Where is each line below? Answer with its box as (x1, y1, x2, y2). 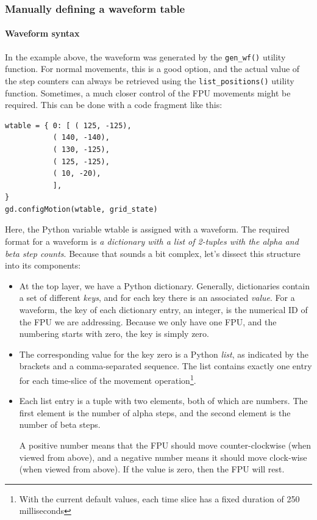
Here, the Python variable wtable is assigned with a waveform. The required (5, 223, 290, 236)
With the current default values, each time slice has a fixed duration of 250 (19, 492, 300, 505)
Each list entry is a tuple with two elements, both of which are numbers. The (19, 394, 308, 407)
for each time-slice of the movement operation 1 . (19, 372, 196, 386)
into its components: (5, 259, 81, 272)
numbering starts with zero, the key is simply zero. (19, 327, 209, 340)
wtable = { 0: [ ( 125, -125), (5, 121, 132, 130)
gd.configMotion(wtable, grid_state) (5, 204, 158, 214)
